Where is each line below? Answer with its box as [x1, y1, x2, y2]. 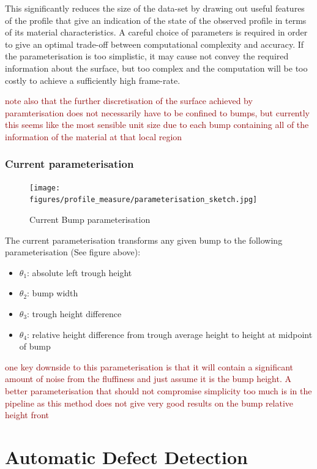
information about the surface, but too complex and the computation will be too [5, 61, 308, 74]
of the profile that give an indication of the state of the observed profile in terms [5, 13, 307, 26]
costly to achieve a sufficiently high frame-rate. [5, 73, 181, 86]
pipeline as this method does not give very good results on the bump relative [5, 396, 294, 409]
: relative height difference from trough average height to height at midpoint [27, 328, 313, 340]
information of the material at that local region [5, 130, 182, 143]
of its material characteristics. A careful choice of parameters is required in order [5, 26, 308, 39]
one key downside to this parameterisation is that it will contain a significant [5, 360, 294, 373]
